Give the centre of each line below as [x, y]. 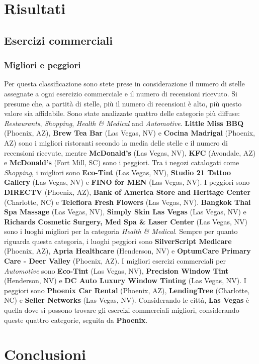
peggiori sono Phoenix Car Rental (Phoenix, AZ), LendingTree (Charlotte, [127, 290]
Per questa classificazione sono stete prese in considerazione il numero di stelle [124, 84]
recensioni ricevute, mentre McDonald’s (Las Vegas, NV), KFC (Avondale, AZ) [130, 152]
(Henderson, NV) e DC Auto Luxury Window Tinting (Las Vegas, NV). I [125, 280]
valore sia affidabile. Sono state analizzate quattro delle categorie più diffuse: [122, 113]
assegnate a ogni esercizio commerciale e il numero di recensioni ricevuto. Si [121, 93]
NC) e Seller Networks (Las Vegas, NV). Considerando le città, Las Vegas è [127, 300]
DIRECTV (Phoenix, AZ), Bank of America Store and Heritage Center [127, 192]
